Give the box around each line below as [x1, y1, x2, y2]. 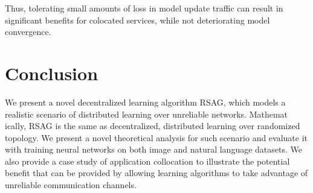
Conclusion [5, 60, 98, 85]
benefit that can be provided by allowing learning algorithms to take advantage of [5, 166, 308, 179]
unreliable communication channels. [5, 179, 137, 191]
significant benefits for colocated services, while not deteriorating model [5, 13, 270, 26]
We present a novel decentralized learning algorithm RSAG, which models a [5, 95, 286, 108]
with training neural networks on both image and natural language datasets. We [5, 143, 302, 156]
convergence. [5, 25, 51, 38]
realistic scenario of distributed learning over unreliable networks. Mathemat [5, 107, 288, 120]
